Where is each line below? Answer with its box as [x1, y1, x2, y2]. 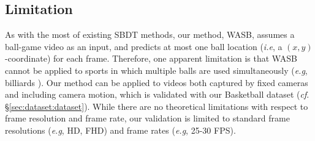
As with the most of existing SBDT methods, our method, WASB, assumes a [5, 28, 295, 41]
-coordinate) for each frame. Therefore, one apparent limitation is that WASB [5, 52, 297, 65]
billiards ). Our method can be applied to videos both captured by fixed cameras [5, 76, 308, 89]
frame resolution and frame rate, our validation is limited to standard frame [5, 112, 290, 125]
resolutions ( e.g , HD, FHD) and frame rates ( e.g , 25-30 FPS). [5, 123, 236, 136]
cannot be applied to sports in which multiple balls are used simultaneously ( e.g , [5, 63, 308, 76]
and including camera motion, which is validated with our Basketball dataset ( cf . [5, 88, 309, 101]
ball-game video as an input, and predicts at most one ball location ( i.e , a [5, 40, 283, 52]
